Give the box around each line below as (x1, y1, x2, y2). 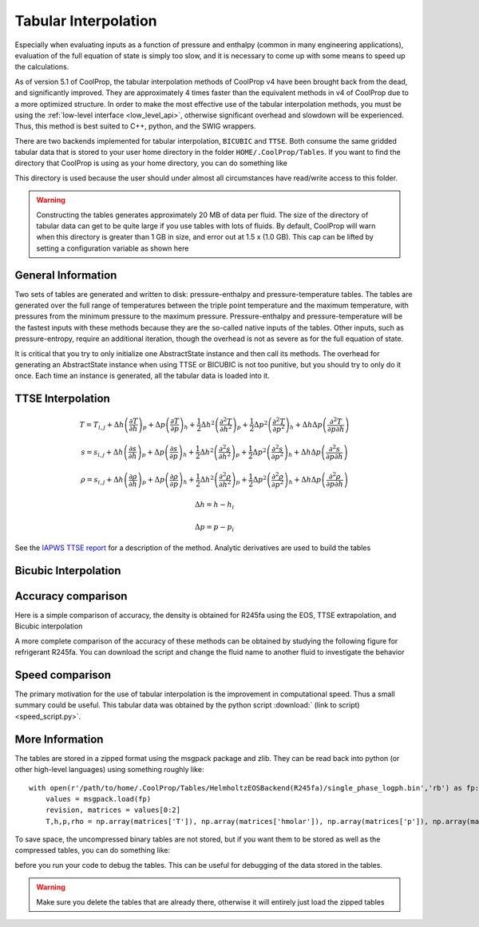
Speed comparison (14, 668, 112, 682)
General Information (14, 268, 117, 282)
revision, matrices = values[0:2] (45, 806, 181, 814)
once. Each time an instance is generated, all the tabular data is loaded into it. (14, 371, 271, 381)
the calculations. (14, 62, 69, 72)
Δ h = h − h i (194, 500, 235, 511)
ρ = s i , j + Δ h (80, 475, 124, 486)
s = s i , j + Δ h (81, 447, 124, 458)
